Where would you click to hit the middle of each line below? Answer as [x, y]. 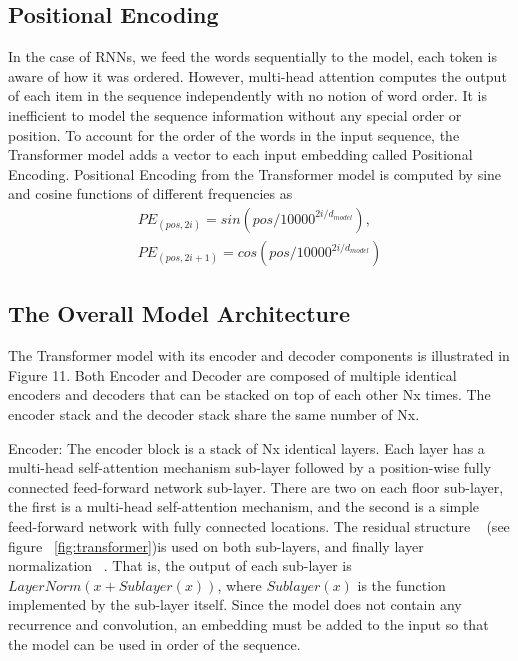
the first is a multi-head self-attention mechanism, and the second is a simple [244, 506]
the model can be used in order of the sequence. [154, 643]
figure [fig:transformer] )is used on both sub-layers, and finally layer [216, 545]
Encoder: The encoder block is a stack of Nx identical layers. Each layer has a [246, 447]
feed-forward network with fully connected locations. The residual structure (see [259, 525]
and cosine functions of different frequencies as [150, 193]
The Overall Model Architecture [179, 313]
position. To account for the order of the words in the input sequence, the [234, 134]
